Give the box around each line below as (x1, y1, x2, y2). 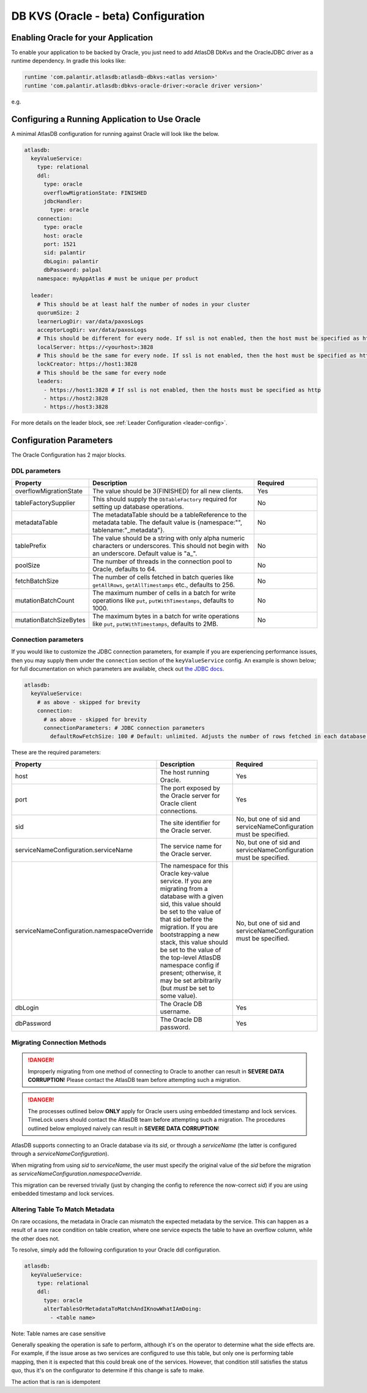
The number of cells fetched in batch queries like (92, 573, 234, 582)
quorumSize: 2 (37, 309, 80, 317)
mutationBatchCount (15, 596, 75, 605)
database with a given (160, 892, 223, 900)
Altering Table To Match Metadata (11, 1205, 115, 1214)
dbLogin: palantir (43, 258, 99, 265)
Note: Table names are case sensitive (11, 1329, 106, 1337)
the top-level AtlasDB (160, 953, 221, 961)
